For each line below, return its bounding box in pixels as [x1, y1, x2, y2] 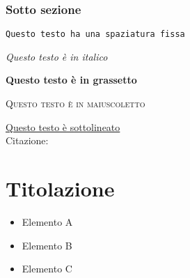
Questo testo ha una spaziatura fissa [6, 29, 185, 40]
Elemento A [22, 214, 73, 229]
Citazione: [6, 133, 49, 148]
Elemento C [22, 261, 72, 276]
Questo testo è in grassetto [6, 72, 137, 87]
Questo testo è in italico [6, 49, 108, 63]
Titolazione [6, 174, 115, 203]
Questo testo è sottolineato [6, 119, 120, 134]
